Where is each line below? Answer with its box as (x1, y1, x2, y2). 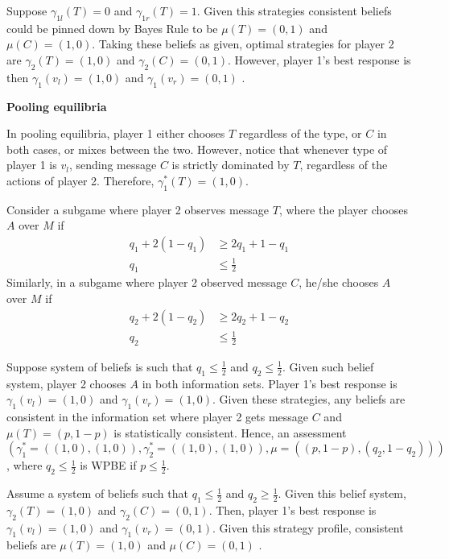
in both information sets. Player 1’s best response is (142, 375, 398, 391)
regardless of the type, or (238, 125, 362, 142)
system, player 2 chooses (6, 375, 126, 391)
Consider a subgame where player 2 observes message (6, 201, 270, 217)
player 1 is (6, 156, 57, 173)
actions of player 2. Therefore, (6, 172, 154, 188)
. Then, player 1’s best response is (208, 501, 377, 518)
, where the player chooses (278, 201, 408, 217)
